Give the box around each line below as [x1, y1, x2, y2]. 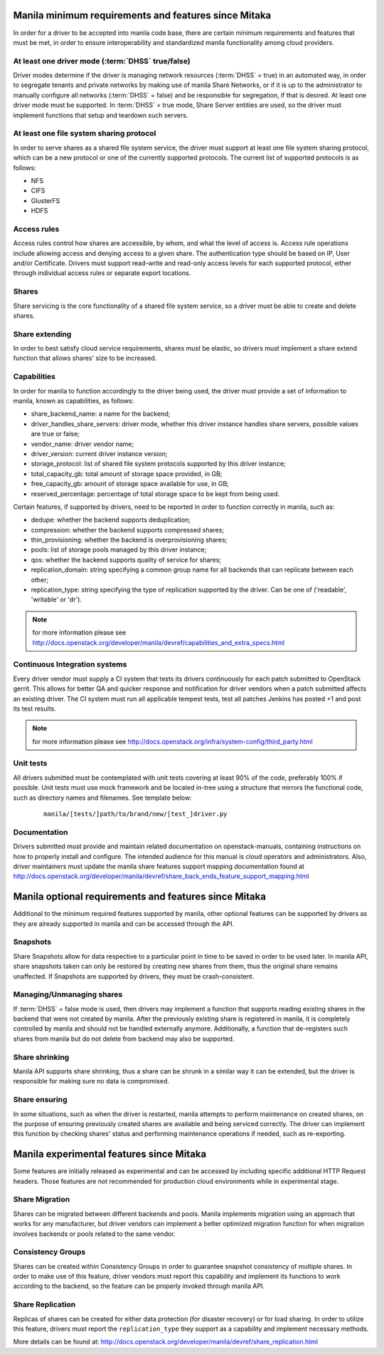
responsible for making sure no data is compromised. [13, 1077, 170, 1086]
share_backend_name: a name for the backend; [31, 410, 171, 418]
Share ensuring [13, 1095, 68, 1105]
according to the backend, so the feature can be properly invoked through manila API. [13, 1282, 265, 1290]
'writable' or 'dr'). [31, 595, 82, 604]
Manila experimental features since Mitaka [13, 1148, 206, 1160]
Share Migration [13, 1195, 70, 1205]
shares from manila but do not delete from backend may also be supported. [13, 1034, 235, 1043]
